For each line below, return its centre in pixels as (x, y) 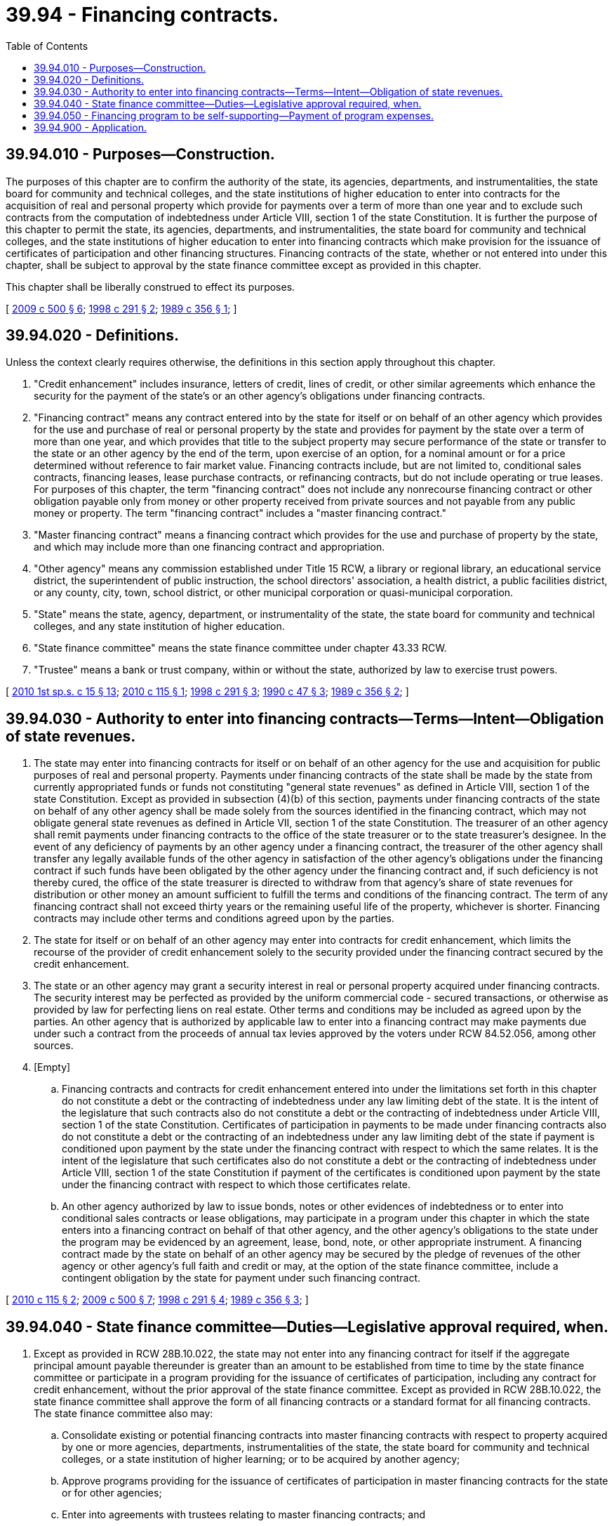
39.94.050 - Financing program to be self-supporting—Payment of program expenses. (234, 115)
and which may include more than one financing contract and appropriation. (209, 547)
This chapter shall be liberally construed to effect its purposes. (151, 287)
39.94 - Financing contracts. (142, 15)
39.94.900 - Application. (91, 127)
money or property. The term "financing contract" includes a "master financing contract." (240, 513)
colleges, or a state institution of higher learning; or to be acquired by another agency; (261, 1459)
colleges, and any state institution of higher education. (159, 626)
